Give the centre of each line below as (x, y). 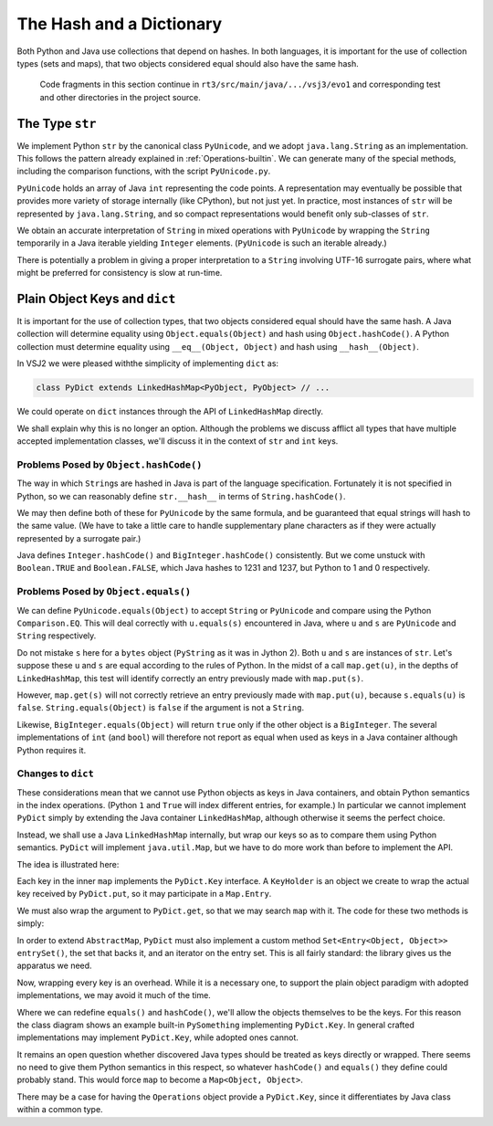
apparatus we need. (54, 966)
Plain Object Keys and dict (96, 298)
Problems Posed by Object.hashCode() (110, 464)
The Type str (57, 123)
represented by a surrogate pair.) (79, 538)
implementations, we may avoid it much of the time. (114, 995)
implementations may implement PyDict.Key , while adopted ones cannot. (157, 1037)
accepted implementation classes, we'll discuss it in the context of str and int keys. (178, 441)
